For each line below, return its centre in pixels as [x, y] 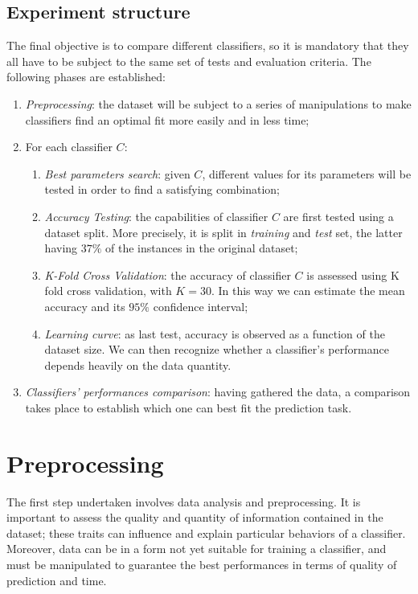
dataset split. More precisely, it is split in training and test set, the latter [223, 232]
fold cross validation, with [108, 291]
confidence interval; [201, 306]
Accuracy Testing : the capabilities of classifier [156, 216]
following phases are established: [86, 77]
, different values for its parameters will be [307, 173]
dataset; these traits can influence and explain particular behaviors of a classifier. [206, 533]
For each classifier [69, 147]
